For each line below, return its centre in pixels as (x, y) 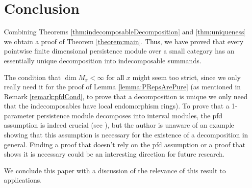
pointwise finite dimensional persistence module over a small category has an (119, 51)
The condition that (32, 77)
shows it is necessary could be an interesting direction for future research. (114, 154)
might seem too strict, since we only (187, 77)
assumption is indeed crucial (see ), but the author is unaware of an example (119, 125)
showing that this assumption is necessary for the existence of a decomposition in (126, 135)
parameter (19, 115)
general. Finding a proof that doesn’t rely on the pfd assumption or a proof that (125, 144)
